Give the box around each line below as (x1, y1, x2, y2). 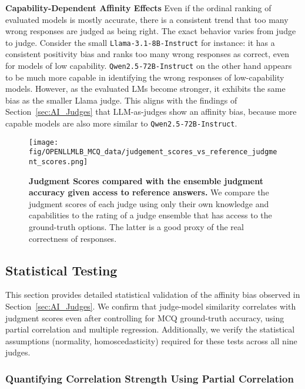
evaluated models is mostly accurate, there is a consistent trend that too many (5, 13, 289, 25)
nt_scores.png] (29, 158, 88, 167)
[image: (29, 138, 59, 147)
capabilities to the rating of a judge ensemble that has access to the (29, 209, 272, 221)
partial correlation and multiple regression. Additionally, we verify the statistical (5, 323, 295, 335)
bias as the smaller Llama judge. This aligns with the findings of (5, 94, 237, 106)
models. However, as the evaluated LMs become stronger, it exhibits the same (5, 82, 286, 95)
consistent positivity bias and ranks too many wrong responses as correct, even (5, 48, 290, 60)
